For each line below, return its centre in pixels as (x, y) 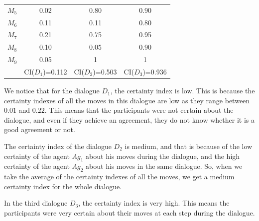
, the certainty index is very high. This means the (154, 203)
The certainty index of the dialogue (58, 146)
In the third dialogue (36, 203)
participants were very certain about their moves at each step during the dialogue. (129, 213)
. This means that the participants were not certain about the (139, 110)
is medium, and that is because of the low (189, 146)
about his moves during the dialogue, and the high (163, 156)
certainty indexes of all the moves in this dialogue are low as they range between (127, 100)
